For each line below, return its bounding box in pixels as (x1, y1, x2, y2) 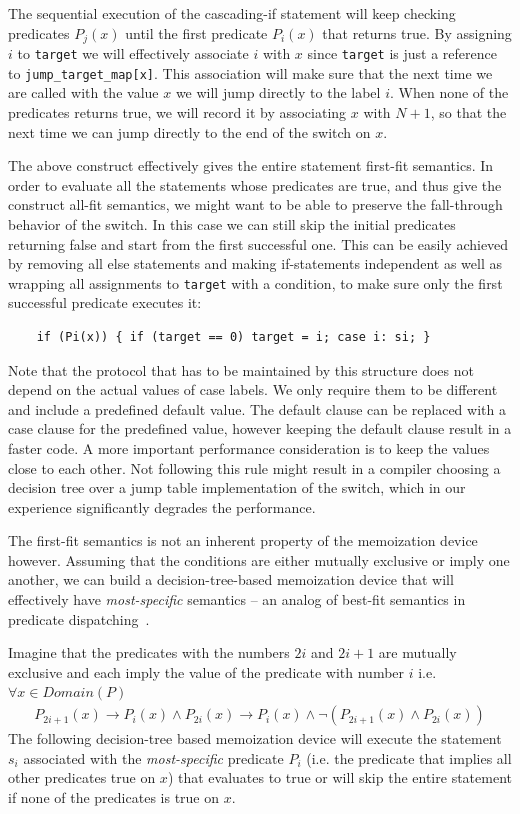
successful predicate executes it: (8, 292, 202, 313)
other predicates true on (8, 767, 156, 788)
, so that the (430, 101, 507, 122)
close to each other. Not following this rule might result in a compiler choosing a (8, 457, 501, 478)
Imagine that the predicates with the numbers (8, 642, 290, 663)
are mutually (378, 642, 457, 663)
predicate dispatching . (8, 608, 150, 629)
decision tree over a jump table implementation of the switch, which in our (8, 477, 466, 498)
